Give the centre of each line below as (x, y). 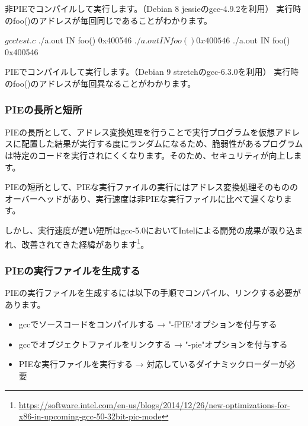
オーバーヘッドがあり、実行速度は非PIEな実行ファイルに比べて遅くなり (144, 198)
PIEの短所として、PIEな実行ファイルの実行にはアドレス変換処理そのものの (152, 187)
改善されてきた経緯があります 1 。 (85, 243)
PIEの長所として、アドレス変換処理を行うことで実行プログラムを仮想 (140, 132)
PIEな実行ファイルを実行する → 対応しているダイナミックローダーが (153, 364)
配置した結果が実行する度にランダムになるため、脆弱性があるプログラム (162, 143)
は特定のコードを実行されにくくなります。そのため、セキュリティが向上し (149, 155)
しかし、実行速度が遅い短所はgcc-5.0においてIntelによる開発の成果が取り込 (150, 230)
